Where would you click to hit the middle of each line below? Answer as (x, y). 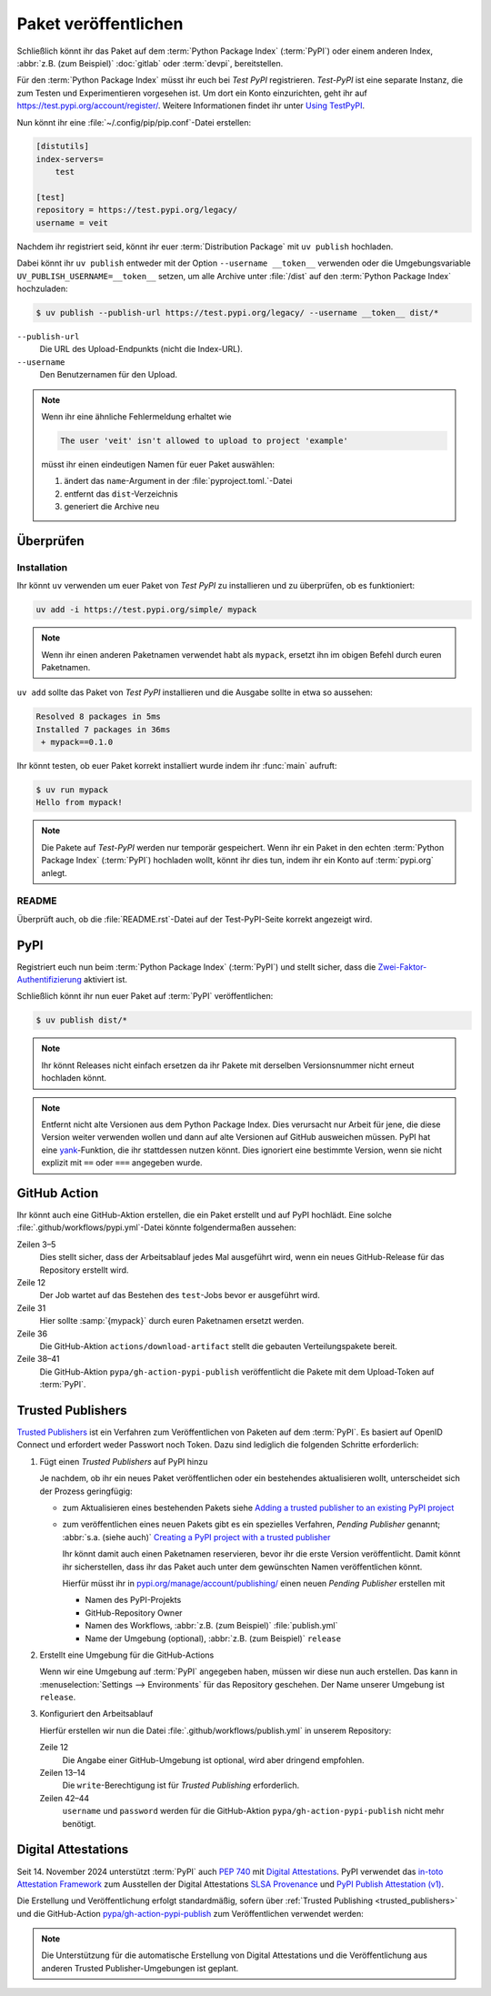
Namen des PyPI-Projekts (133, 1600)
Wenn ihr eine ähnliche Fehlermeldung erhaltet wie (136, 416)
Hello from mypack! (79, 802)
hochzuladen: (42, 288)
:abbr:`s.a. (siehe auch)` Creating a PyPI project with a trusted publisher (196, 1537)
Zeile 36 (32, 1334)
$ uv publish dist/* (81, 1020)
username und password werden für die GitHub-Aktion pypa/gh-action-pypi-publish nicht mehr (253, 1811)
